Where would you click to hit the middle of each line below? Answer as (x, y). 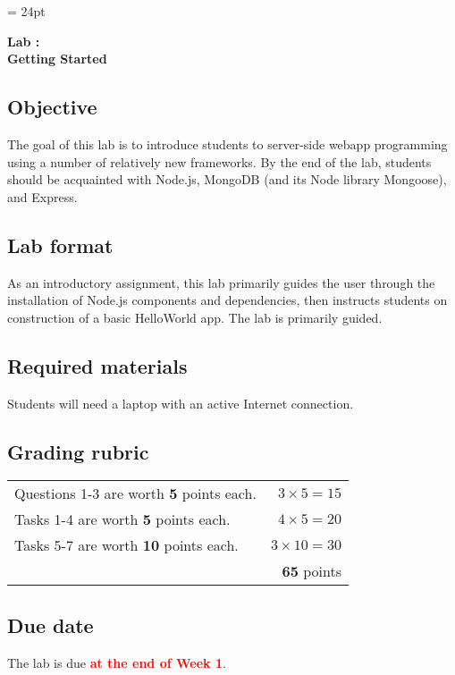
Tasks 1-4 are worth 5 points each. (122, 519)
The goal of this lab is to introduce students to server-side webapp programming (227, 143)
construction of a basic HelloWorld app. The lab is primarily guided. (195, 317)
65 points (312, 571)
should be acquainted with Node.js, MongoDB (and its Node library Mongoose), (227, 179)
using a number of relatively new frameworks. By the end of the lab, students (219, 161)
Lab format (60, 245)
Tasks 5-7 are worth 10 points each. (126, 545)
